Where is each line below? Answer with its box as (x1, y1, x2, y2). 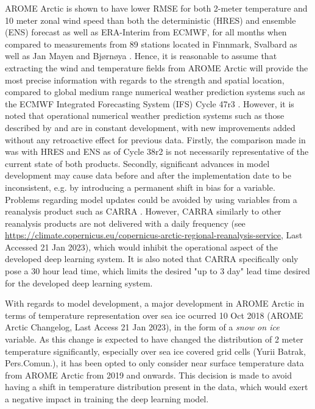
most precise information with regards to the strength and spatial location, (5, 73, 285, 86)
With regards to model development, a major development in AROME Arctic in (5, 297, 305, 310)
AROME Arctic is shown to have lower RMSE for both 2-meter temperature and (5, 2, 308, 14)
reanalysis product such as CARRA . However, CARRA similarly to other (5, 205, 281, 218)
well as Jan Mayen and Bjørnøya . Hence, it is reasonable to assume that (5, 49, 277, 62)
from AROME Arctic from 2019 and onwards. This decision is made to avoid (5, 368, 292, 381)
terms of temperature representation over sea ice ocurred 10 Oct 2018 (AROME (5, 308, 303, 321)
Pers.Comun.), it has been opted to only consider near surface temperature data (5, 357, 304, 369)
